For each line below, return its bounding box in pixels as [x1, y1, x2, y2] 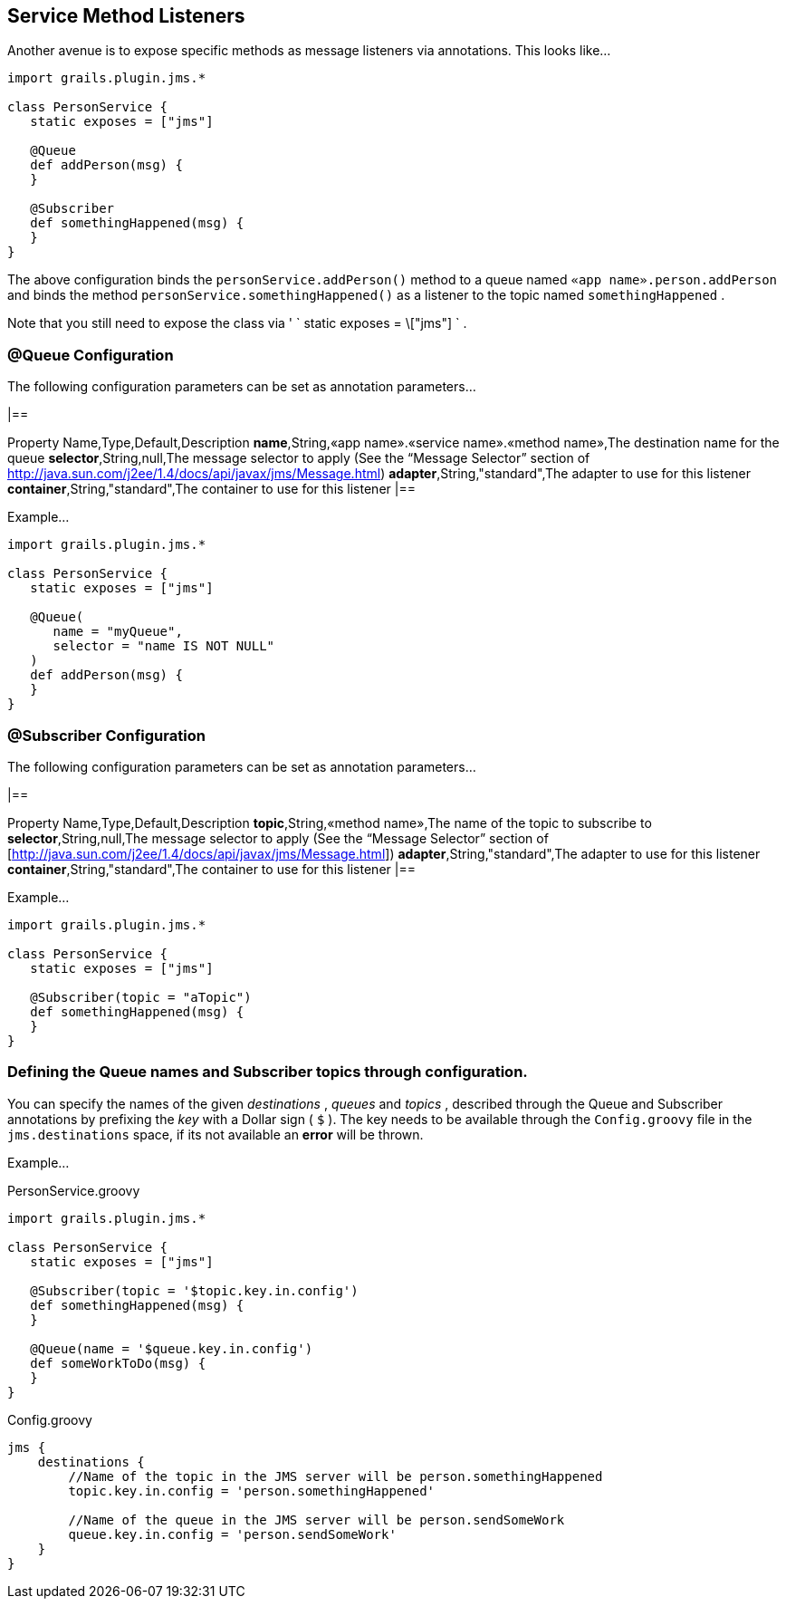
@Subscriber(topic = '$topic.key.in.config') [30, 1283, 359, 1298]
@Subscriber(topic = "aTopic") [30, 989, 252, 1005]
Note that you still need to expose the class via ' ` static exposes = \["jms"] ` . [7, 315, 467, 332]
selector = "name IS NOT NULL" [53, 639, 275, 654]
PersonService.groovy [7, 1182, 140, 1198]
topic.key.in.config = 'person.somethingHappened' [68, 1483, 436, 1498]
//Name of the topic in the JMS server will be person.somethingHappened [68, 1468, 603, 1484]
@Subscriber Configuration [7, 726, 206, 745]
